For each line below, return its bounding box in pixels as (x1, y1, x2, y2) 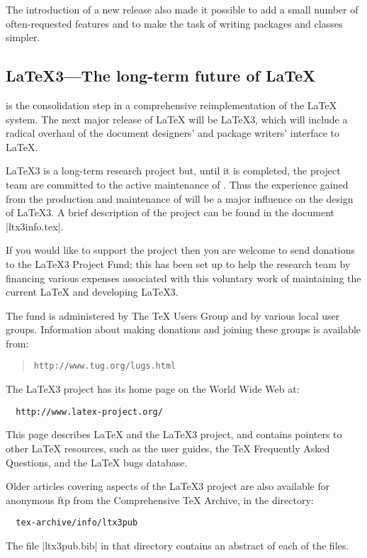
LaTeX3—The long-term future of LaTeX (6, 65, 316, 87)
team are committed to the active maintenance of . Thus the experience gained (6, 177, 349, 191)
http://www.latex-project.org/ (16, 406, 163, 417)
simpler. (6, 30, 40, 45)
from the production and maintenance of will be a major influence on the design (6, 191, 354, 206)
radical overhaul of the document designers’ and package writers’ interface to (6, 125, 340, 140)
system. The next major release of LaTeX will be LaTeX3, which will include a (6, 111, 348, 126)
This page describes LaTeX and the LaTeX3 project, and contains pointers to (6, 427, 342, 442)
